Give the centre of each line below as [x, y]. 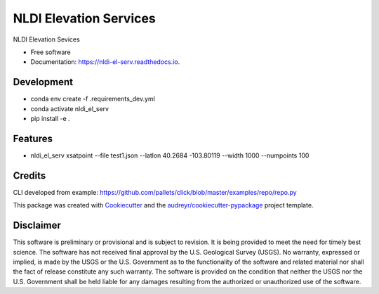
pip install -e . [50, 119]
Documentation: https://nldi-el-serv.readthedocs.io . [105, 62]
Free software [51, 52]
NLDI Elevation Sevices [46, 39]
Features [33, 138]
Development [43, 82]
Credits [29, 175]
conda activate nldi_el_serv [69, 108]
